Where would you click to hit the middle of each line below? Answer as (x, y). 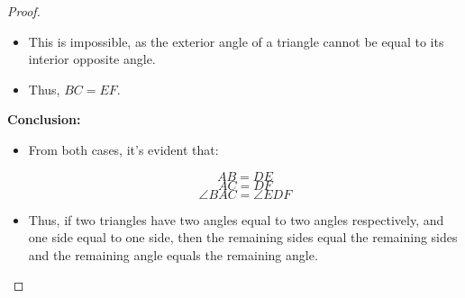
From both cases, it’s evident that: (123, 149)
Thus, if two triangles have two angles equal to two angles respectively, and (236, 219)
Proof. (24, 11)
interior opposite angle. (92, 59)
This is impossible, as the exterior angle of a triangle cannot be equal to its (236, 41)
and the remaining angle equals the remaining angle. (173, 254)
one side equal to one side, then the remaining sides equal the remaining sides (243, 237)
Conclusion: (44, 119)
